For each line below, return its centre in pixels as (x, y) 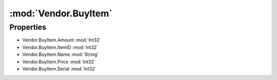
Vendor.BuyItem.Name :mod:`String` (61, 54)
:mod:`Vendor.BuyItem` (61, 13)
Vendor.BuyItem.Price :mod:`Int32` (59, 62)
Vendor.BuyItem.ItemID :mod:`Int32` (60, 47)
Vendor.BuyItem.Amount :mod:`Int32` (62, 40)
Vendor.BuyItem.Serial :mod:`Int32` (60, 69)
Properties (28, 27)
